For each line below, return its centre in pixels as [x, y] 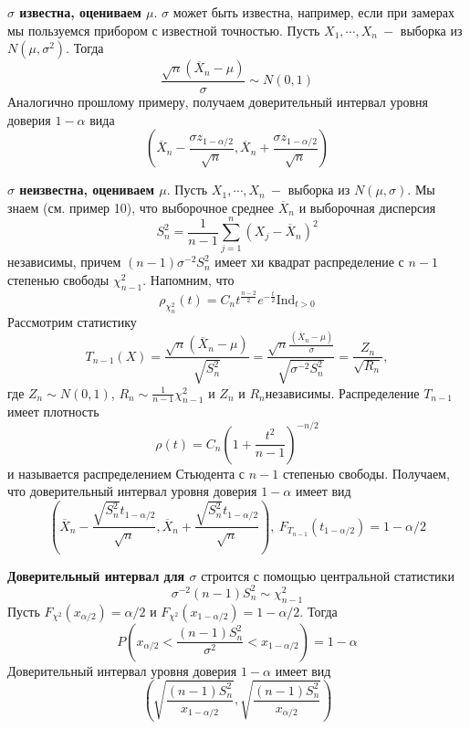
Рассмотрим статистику [72, 321]
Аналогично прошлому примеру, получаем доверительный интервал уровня [218, 101]
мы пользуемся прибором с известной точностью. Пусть [164, 30]
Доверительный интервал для [96, 575]
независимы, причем [64, 262]
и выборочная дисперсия [367, 207]
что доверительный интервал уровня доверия [132, 491]
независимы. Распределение [342, 392]
